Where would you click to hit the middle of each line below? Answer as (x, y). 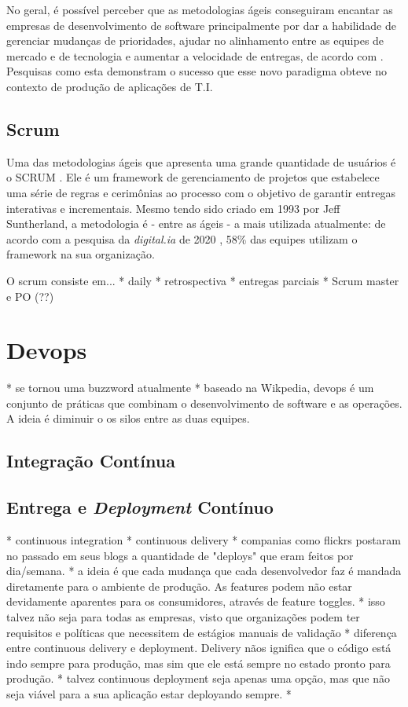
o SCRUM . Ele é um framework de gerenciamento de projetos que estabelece (193, 177)
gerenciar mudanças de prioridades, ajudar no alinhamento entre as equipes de (195, 40)
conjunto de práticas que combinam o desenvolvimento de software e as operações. (204, 403)
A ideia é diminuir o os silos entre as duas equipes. (128, 418)
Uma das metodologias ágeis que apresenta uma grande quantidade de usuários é (201, 161)
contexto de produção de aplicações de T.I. (110, 86)
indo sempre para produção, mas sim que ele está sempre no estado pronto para (198, 663)
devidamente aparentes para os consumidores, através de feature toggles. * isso (196, 601)
